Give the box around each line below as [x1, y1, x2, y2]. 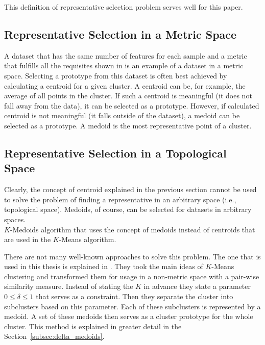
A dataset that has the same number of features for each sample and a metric [4, 50, 247, 61]
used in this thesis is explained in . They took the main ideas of [4, 261, 203, 272]
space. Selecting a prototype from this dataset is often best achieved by [4, 70, 227, 81]
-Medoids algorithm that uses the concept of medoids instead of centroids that [10, 224, 255, 234]
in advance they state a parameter [143, 281, 251, 291]
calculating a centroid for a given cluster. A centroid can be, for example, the [4, 80, 246, 91]
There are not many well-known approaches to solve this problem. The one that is [4, 251, 261, 261]
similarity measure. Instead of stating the [4, 281, 133, 291]
